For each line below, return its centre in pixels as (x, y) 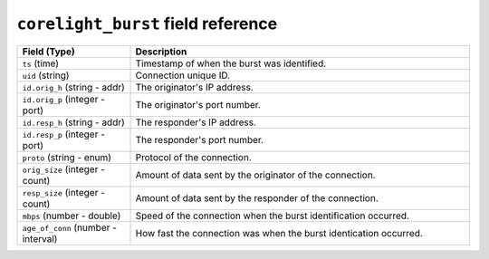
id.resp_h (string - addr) (74, 122)
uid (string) (46, 75)
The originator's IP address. (194, 87)
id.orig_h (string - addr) (74, 87)
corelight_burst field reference (147, 24)
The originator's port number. (198, 104)
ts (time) (40, 63)
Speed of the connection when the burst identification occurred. (273, 216)
